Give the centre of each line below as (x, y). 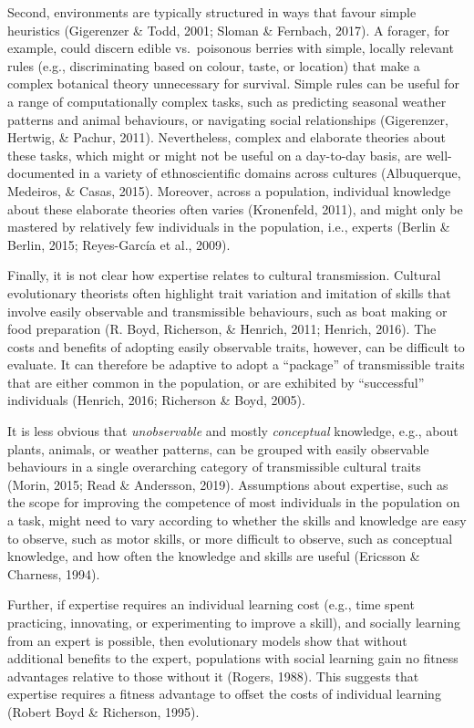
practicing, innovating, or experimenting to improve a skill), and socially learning (234, 622)
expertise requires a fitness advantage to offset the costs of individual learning (224, 694)
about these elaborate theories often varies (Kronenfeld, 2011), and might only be (235, 208)
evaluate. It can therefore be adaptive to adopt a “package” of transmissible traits (236, 364)
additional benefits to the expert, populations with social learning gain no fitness (233, 658)
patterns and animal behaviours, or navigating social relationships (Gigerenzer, (228, 119)
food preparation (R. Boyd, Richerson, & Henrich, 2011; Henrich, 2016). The (222, 329)
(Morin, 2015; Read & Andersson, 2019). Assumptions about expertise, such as (228, 484)
